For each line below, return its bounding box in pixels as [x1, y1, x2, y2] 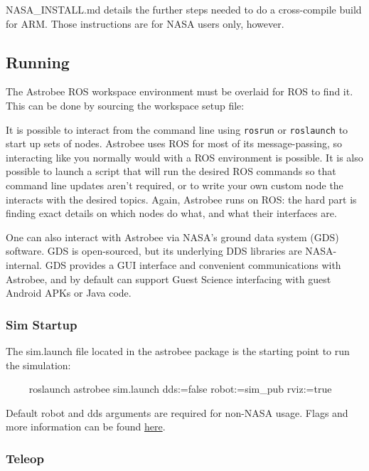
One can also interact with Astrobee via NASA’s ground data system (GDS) [6, 229, 339, 244]
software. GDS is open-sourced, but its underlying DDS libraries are [6, 243, 302, 258]
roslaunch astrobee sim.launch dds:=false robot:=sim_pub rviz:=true [28, 381, 332, 396]
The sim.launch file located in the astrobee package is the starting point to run [6, 343, 350, 358]
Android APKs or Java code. [6, 285, 132, 300]
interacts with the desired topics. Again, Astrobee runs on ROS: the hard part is [6, 191, 357, 206]
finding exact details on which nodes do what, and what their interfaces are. [6, 206, 337, 221]
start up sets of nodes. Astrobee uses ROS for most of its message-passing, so [6, 136, 343, 151]
